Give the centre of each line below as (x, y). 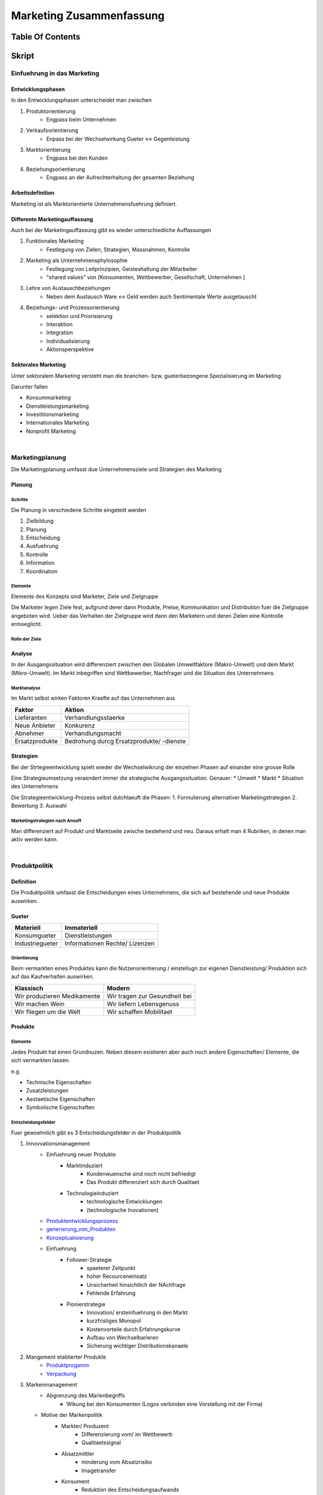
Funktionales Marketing (55, 241)
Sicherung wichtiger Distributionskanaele (138, 1346)
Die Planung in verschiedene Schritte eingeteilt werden (79, 510)
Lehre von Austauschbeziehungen (68, 288)
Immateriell (81, 928)
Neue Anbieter (35, 725)
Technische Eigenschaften (59, 1082)
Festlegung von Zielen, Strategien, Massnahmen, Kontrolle (118, 249)
